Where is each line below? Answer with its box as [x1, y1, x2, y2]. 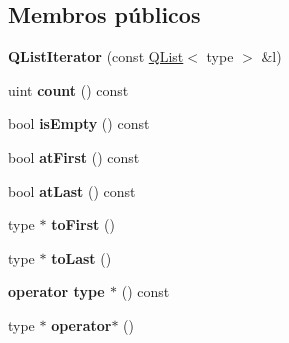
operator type [8, 281, 105, 302]
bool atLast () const [8, 180, 136, 201]
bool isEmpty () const [8, 113, 150, 134]
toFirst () [51, 214, 115, 235]
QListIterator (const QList [8, 46, 184, 67]
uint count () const [8, 79, 129, 100]
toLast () [51, 247, 112, 268]
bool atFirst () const [8, 146, 140, 167]
